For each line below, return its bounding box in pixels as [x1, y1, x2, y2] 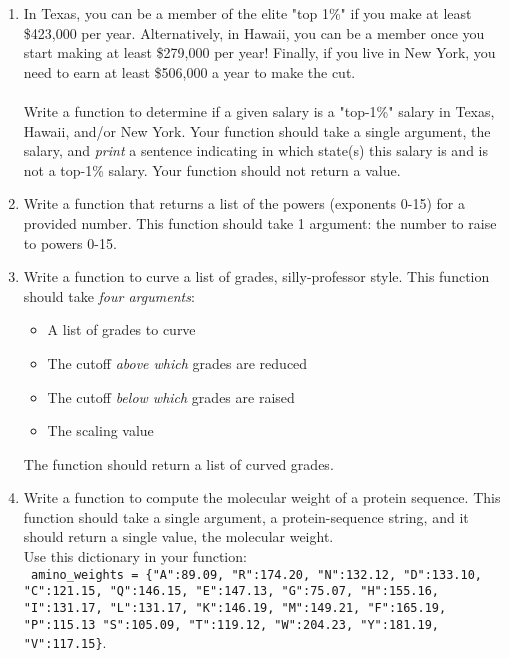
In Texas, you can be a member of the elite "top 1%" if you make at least [23, 3, 472, 23]
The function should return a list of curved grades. [23, 453, 334, 474]
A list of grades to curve [47, 319, 196, 340]
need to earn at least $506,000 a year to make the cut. [23, 61, 356, 82]
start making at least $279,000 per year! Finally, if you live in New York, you [23, 42, 496, 63]
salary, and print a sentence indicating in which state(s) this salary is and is [23, 140, 488, 161]
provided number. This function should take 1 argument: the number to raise [23, 212, 497, 233]
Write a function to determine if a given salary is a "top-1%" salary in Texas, [23, 100, 495, 121]
